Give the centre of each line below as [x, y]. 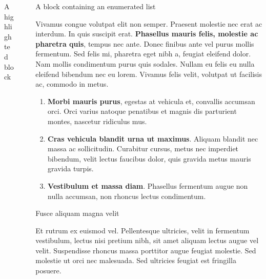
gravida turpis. [71, 168]
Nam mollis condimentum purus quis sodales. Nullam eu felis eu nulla [145, 63]
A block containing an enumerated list [96, 6]
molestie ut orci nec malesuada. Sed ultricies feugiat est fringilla [136, 260]
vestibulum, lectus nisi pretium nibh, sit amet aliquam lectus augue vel [147, 240]
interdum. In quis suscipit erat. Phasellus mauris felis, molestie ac [147, 34]
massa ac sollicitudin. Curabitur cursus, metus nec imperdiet [143, 148]
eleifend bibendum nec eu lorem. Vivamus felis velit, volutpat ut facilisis [149, 74]
